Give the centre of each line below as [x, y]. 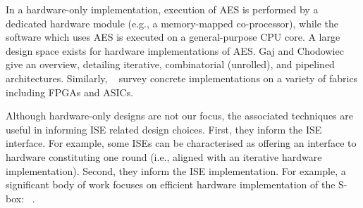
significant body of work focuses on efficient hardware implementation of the [171, 184]
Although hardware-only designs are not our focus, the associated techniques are [179, 116]
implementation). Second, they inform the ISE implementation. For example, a [176, 170]
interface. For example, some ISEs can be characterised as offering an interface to [181, 143]
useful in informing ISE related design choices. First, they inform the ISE [164, 129]
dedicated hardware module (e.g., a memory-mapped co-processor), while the [172, 23]
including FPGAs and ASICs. [70, 92]
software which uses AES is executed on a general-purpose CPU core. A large [173, 37]
